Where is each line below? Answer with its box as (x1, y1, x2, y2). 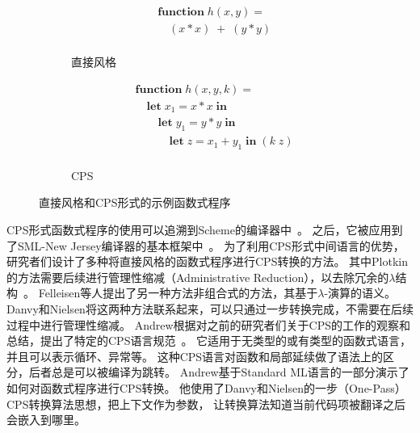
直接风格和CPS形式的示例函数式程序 (39, 194, 231, 211)
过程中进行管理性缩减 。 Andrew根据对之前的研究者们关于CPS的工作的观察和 (6, 316, 410, 333)
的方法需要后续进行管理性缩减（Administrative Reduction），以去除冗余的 (6, 268, 389, 285)
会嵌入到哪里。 (6, 411, 86, 428)
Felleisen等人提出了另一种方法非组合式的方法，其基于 (38, 284, 318, 301)
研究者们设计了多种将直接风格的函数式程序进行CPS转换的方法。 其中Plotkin (6, 253, 409, 270)
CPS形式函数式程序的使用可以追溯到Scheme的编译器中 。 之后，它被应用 (6, 221, 392, 238)
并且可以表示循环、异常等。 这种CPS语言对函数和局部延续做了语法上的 (6, 347, 384, 364)
